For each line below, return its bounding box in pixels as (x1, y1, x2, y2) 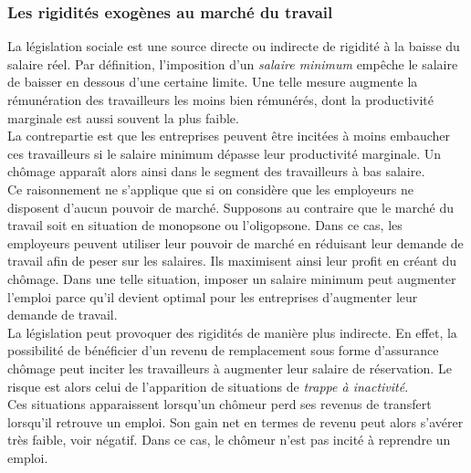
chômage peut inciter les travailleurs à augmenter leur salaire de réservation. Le (7, 358, 452, 377)
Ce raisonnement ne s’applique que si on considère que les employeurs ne (7, 179, 414, 198)
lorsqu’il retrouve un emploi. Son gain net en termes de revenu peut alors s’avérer (7, 412, 464, 431)
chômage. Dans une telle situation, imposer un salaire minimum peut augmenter (7, 268, 456, 288)
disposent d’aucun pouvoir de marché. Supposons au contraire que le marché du (7, 197, 454, 216)
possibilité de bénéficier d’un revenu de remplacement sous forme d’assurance (7, 341, 439, 360)
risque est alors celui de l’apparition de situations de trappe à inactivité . (7, 376, 409, 395)
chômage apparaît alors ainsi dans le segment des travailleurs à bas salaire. (7, 162, 425, 181)
